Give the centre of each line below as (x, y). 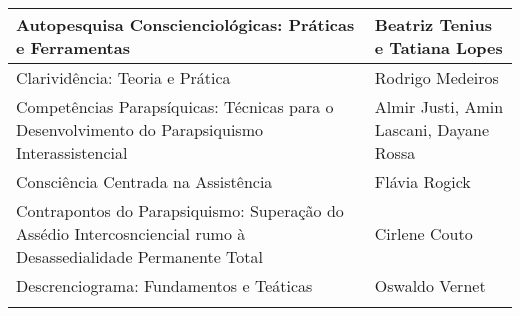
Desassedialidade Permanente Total (139, 256)
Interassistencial (72, 152)
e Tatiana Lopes (438, 47)
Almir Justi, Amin (439, 106)
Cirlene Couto (423, 233)
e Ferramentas (73, 47)
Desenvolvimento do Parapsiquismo (139, 129)
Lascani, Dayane (432, 129)
